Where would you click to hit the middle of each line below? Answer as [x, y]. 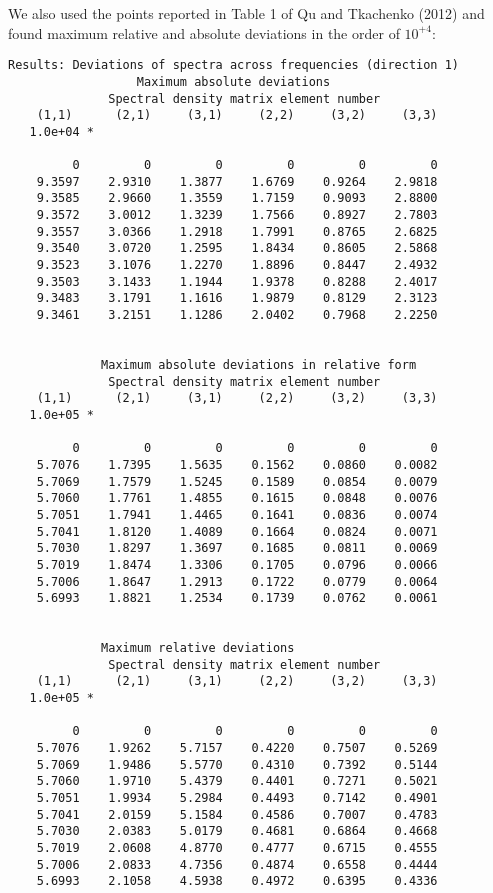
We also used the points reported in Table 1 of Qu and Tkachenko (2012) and [246, 13]
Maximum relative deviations [198, 648]
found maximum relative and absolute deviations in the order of [204, 32]
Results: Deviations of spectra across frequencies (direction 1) [234, 65]
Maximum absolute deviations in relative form [259, 365]
